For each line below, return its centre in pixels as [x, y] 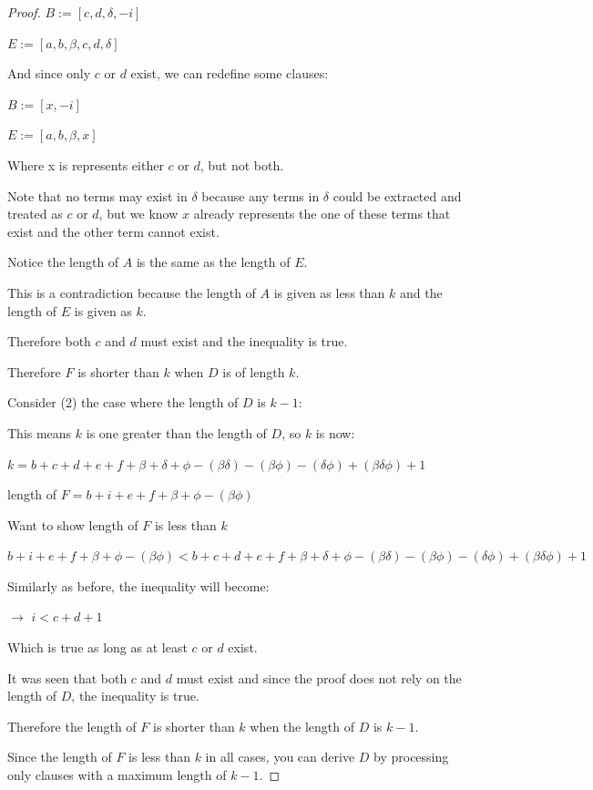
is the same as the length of [213, 262]
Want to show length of [73, 524]
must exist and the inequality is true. [244, 341]
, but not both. [242, 164]
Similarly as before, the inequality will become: [138, 585]
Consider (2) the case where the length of [123, 402]
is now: [335, 432]
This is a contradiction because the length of [132, 292]
